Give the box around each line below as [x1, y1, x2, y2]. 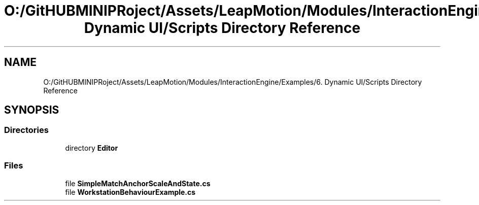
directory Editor [65, 143, 118, 152]
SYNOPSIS [4, 104, 59, 117]
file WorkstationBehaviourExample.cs [65, 187, 196, 196]
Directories [4, 125, 49, 135]
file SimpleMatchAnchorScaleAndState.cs [65, 179, 211, 188]
